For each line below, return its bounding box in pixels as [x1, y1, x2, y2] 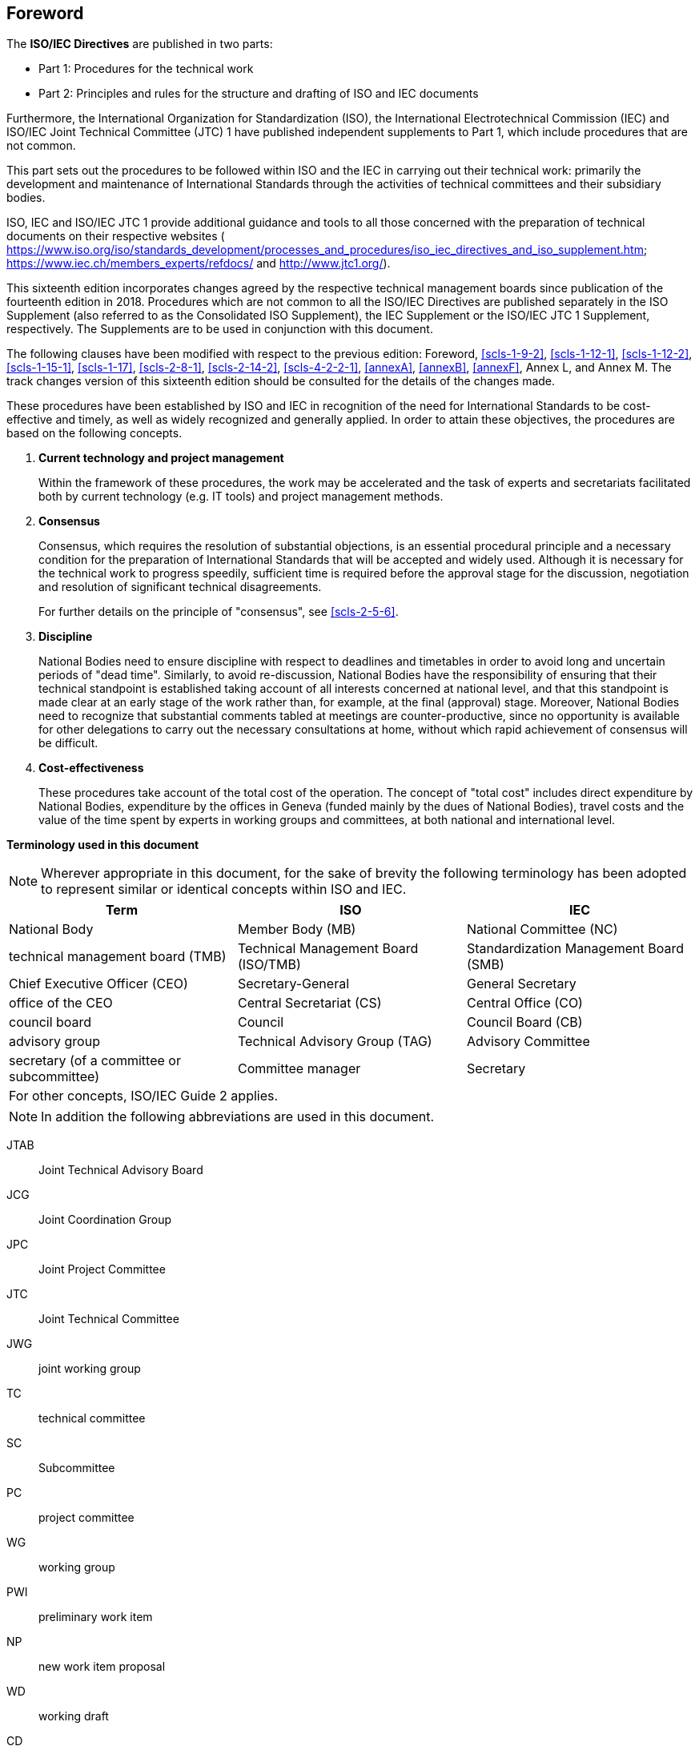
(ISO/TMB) [237, 956, 301, 973]
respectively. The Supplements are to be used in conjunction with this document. [6, 322, 433, 336]
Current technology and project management [38, 451, 284, 465]
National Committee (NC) [466, 921, 618, 938]
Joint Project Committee [38, 1262, 166, 1277]
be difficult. [38, 736, 98, 750]
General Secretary [466, 976, 576, 992]
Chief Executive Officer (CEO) [9, 976, 188, 992]
